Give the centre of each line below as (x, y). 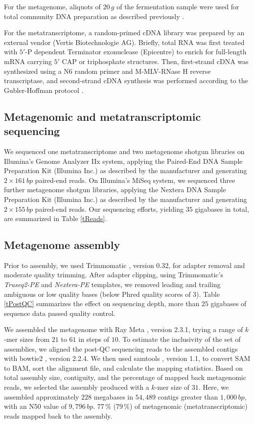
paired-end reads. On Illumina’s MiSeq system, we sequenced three (135, 180)
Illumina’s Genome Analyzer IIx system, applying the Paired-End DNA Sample (123, 161)
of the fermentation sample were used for (178, 6)
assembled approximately (42, 396)
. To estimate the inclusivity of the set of (179, 339)
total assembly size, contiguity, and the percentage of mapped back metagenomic (125, 377)
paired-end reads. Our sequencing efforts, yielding (109, 209)
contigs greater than (188, 396)
